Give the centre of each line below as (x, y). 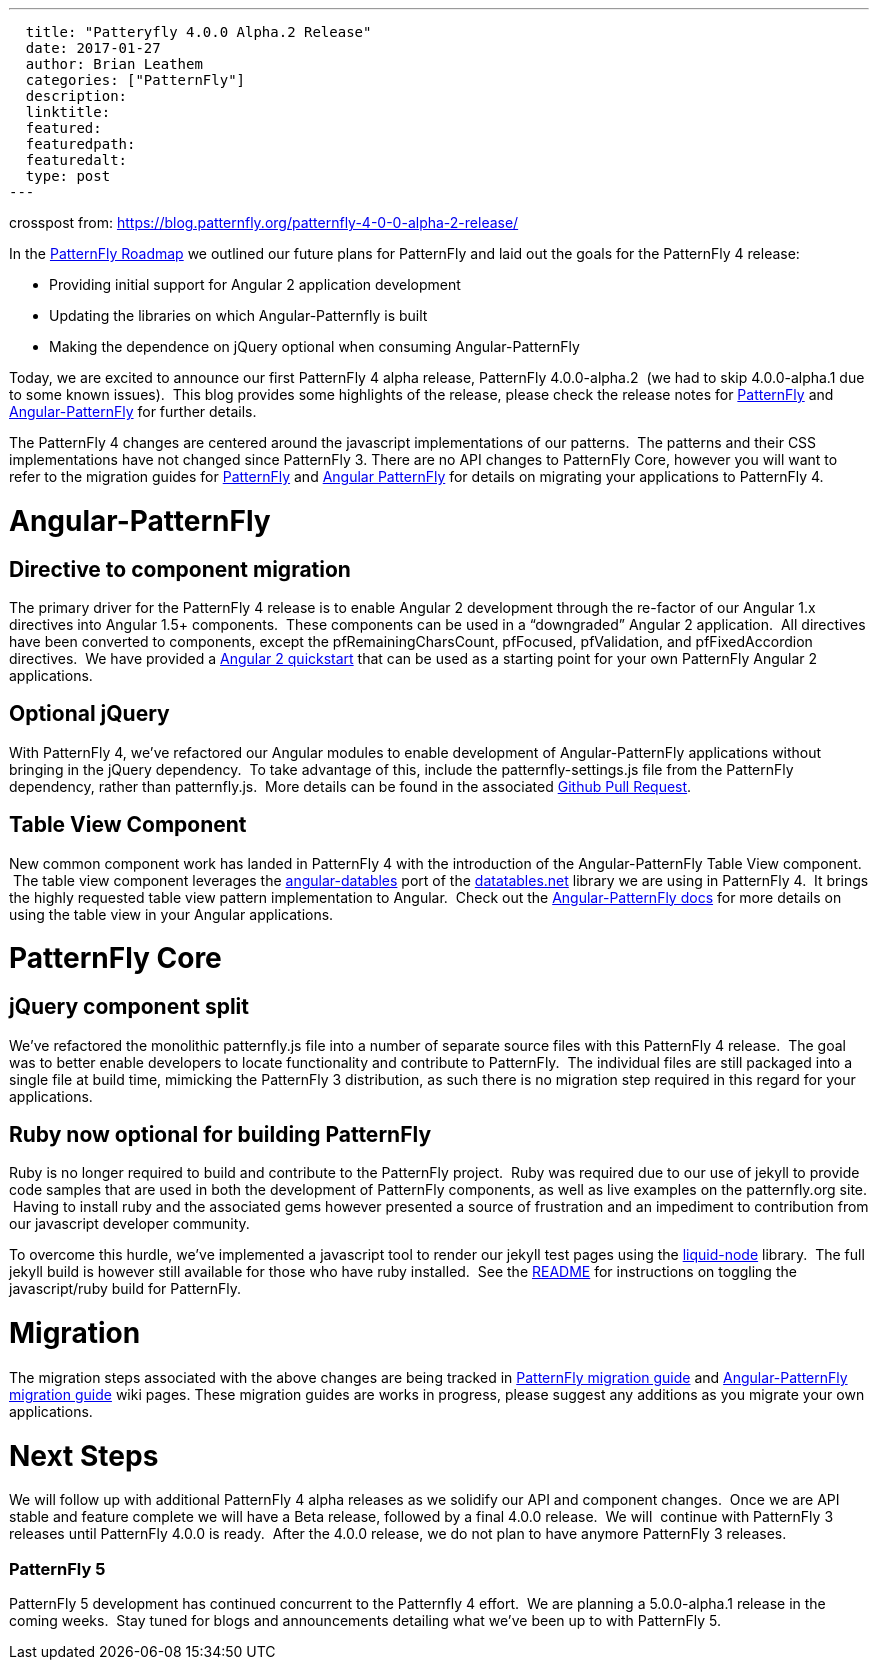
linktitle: (68, 112)
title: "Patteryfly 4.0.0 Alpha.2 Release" (198, 32)
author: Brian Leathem (114, 64)
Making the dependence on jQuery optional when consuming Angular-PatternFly (314, 346)
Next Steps (84, 1455)
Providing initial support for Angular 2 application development (255, 284)
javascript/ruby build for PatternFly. (125, 1289)
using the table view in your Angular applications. (171, 914)
